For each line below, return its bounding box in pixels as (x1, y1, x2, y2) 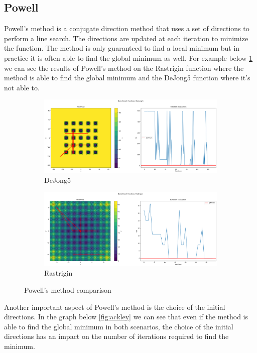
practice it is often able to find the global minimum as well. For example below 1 (4, 52, 253, 63)
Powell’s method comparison (24, 285, 111, 295)
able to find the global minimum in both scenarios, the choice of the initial (4, 321, 233, 331)
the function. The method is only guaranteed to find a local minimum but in (4, 43, 240, 53)
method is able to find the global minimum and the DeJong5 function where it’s (4, 72, 250, 83)
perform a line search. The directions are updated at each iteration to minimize (4, 33, 248, 43)
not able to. (4, 82, 40, 92)
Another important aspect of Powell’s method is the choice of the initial (4, 301, 225, 312)
